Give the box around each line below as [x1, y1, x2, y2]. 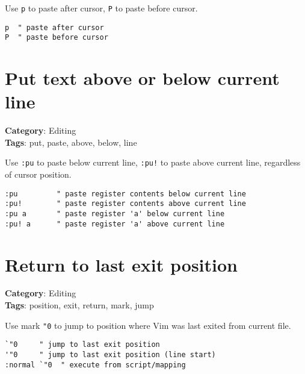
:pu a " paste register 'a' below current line [5, 210, 225, 219]
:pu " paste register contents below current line [5, 189, 246, 198]
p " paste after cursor [5, 23, 104, 32]
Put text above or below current [5, 66, 280, 90]
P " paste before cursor [5, 33, 108, 42]
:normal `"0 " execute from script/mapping [5, 360, 186, 369]
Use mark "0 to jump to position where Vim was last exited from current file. [5, 319, 291, 331]
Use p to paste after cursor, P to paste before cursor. [5, 2, 198, 14]
